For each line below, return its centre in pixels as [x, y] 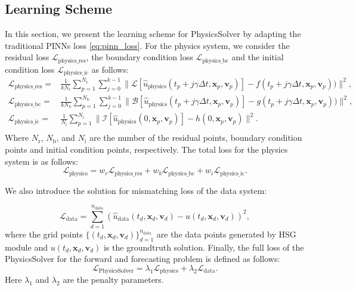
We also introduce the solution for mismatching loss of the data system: [136, 190]
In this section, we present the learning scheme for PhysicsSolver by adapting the [153, 34]
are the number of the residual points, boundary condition [196, 138]
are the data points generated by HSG [226, 234]
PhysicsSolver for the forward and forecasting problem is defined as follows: [143, 259]
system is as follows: [41, 161]
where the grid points [44, 234]
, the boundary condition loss [140, 57]
